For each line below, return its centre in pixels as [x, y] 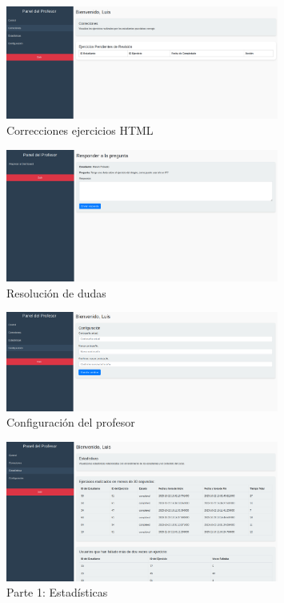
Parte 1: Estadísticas [57, 592]
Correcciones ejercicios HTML [80, 130]
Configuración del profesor [71, 422]
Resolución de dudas [56, 292]
